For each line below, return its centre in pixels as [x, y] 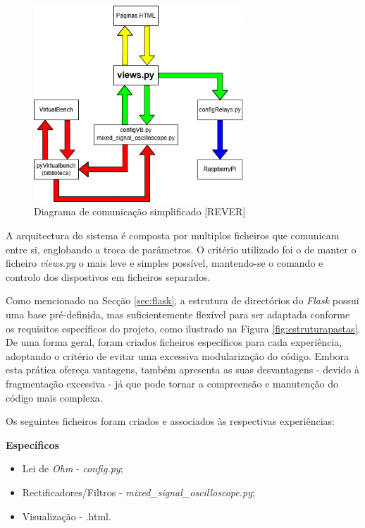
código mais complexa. [54, 397]
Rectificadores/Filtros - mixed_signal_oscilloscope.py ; [138, 492]
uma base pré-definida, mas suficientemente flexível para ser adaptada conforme [178, 314]
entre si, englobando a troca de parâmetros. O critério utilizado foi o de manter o [181, 249]
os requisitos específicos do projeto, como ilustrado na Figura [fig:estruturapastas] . [183, 328]
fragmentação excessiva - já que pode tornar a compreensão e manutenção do [172, 383]
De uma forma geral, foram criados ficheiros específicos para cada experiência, [174, 342]
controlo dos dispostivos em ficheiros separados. [108, 276]
